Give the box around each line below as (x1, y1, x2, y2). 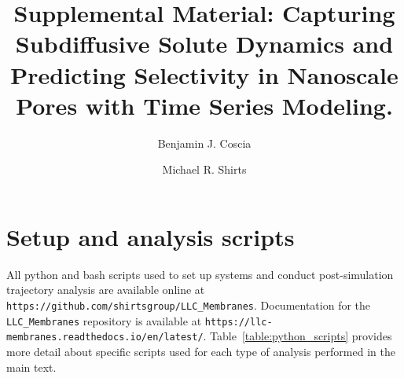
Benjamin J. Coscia (157, 134, 252, 151)
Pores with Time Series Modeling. (16, 89, 393, 121)
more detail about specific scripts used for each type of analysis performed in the (6, 343, 395, 359)
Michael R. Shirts (162, 161, 247, 178)
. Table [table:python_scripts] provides (203, 328, 392, 344)
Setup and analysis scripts (6, 220, 295, 252)
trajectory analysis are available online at (6, 281, 205, 298)
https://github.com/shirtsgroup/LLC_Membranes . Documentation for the (6, 297, 371, 313)
